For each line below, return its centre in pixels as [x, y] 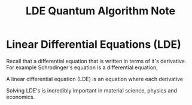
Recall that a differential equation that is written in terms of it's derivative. [96, 61]
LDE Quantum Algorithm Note [100, 11]
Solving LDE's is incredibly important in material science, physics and [92, 90]
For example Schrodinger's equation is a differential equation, [82, 67]
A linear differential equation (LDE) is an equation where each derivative [95, 79]
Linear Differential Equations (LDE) [94, 44]
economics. [21, 97]
